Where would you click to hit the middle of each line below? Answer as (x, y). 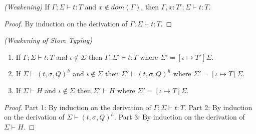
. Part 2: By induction (218, 107)
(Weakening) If (27, 6)
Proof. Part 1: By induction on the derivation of (78, 107)
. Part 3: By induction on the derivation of (180, 117)
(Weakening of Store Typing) (48, 40)
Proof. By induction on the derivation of (66, 23)
